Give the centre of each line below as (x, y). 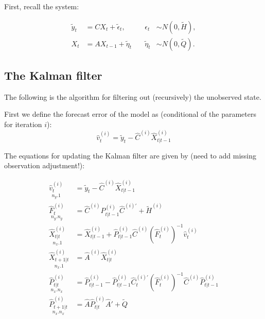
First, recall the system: (42, 6)
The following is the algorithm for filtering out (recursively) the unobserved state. (133, 96)
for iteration (23, 124)
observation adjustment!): (45, 165)
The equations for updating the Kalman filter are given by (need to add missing (130, 155)
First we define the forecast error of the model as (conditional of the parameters (130, 114)
